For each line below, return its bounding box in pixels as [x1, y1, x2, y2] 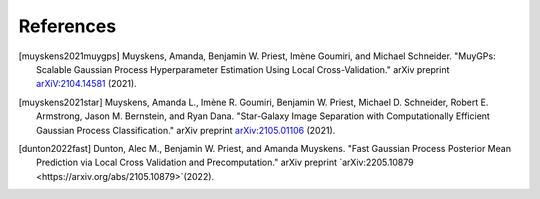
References [18, 15, 117, 37]
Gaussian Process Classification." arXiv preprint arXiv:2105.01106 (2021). [36, 124, 336, 136]
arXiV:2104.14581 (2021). [36, 78, 137, 90]
